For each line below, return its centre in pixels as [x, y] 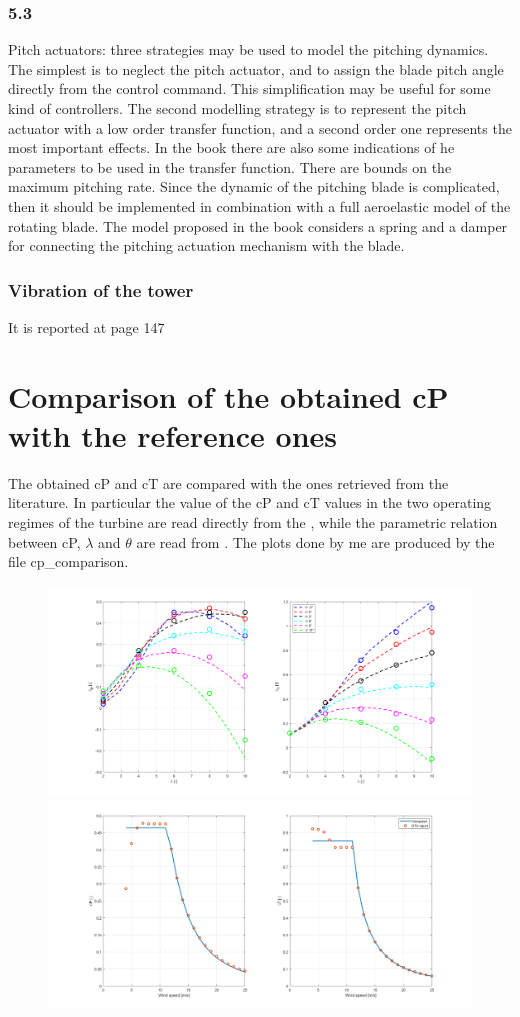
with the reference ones [173, 434]
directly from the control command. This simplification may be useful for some [249, 88]
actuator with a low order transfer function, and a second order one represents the [260, 127]
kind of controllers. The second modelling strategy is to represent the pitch [237, 108]
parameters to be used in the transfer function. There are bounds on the [230, 166]
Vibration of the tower [101, 289]
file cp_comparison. [68, 561]
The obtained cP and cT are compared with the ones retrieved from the [228, 482]
